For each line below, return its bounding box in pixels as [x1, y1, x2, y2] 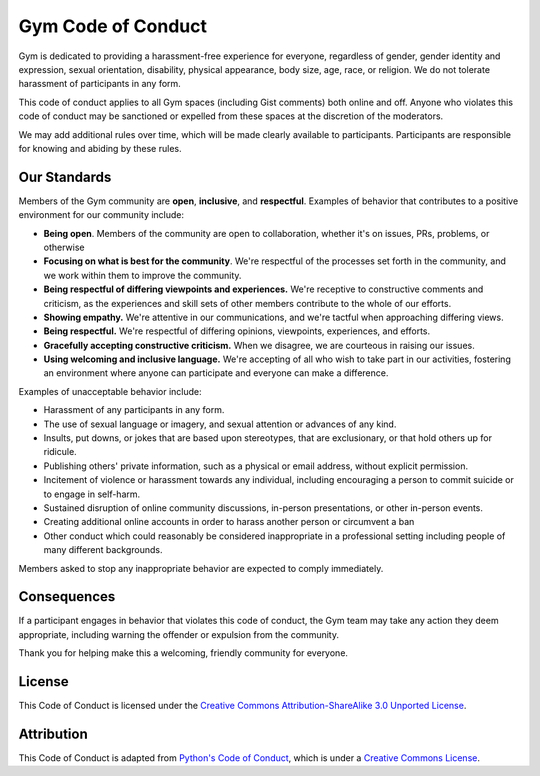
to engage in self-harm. [43, 488, 141, 500]
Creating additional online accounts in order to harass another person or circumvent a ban [43, 516, 415, 528]
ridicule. [43, 446, 77, 458]
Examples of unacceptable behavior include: [18, 385, 202, 397]
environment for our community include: [18, 209, 185, 221]
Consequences [18, 588, 116, 605]
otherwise [43, 241, 85, 253]
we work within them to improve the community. [43, 269, 242, 281]
